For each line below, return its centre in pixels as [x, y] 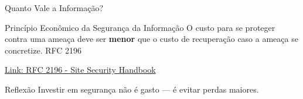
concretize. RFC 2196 [43, 50]
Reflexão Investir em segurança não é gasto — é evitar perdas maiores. [132, 89]
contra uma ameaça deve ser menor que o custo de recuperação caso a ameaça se [151, 39]
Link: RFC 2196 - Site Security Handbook [80, 70]
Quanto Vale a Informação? [54, 8]
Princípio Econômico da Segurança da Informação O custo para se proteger [140, 27]
